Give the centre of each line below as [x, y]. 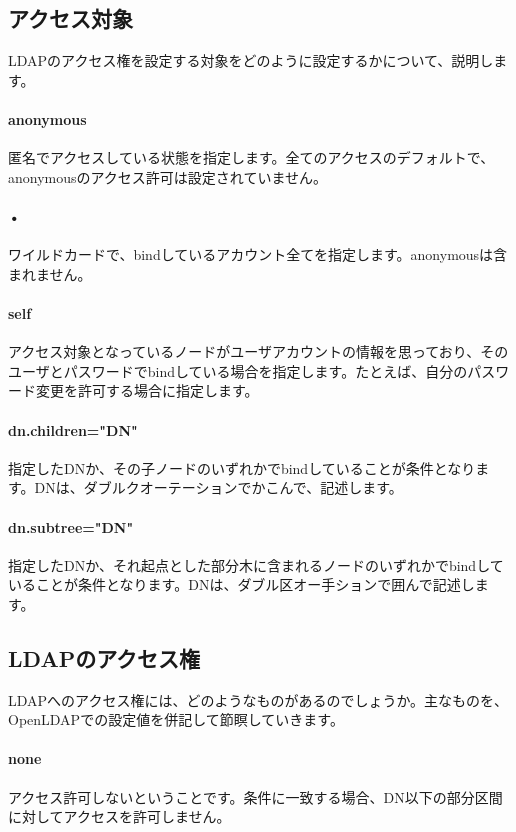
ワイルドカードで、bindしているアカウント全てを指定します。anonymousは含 [258, 254]
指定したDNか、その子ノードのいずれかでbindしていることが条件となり [242, 467]
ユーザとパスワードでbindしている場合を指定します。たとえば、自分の [238, 370]
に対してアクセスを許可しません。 [119, 816]
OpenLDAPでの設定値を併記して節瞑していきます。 [176, 719]
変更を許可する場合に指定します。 [147, 390]
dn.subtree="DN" [71, 526]
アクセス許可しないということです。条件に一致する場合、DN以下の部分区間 [255, 796]
